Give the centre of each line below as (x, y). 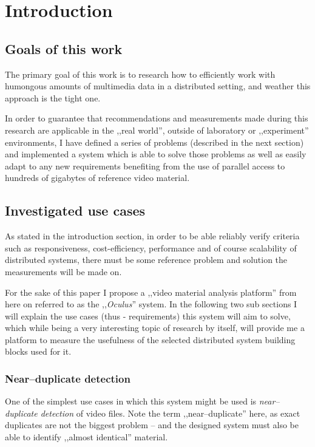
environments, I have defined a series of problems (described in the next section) (154, 142)
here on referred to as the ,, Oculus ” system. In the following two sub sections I (151, 304)
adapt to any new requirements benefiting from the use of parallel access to (145, 165)
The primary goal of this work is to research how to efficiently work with (140, 74)
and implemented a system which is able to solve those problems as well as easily (156, 154)
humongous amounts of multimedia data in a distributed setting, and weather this (158, 86)
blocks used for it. (38, 351)
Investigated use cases (75, 210)
